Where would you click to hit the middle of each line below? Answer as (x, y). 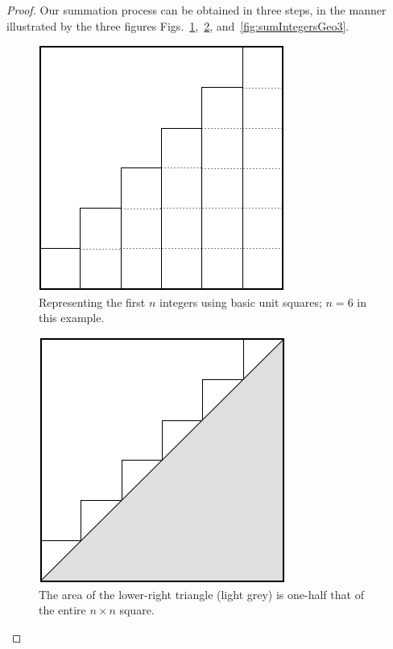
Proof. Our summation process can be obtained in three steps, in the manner (196, 10)
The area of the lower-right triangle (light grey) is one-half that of (201, 594)
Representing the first (92, 302)
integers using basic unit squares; (240, 302)
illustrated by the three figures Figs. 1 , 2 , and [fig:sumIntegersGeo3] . (178, 25)
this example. (72, 318)
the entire (62, 610)
